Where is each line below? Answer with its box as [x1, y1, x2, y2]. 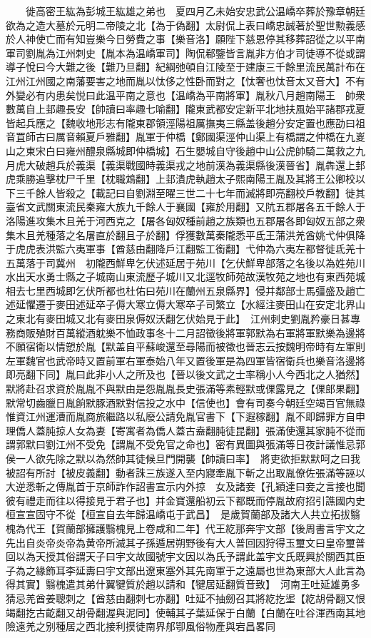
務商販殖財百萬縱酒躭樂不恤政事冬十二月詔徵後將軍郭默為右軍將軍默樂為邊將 [6, 325, 365, 340]
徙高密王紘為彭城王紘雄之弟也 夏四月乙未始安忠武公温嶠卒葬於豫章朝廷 [25, 4, 365, 18]
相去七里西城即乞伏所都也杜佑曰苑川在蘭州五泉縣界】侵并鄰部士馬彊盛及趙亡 [6, 283, 365, 298]
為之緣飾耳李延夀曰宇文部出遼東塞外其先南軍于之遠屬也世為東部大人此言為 [15, 562, 365, 577]
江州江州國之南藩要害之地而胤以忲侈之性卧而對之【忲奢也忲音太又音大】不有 [6, 73, 365, 88]
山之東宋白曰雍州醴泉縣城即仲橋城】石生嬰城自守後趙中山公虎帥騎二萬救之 [6, 143, 355, 158]
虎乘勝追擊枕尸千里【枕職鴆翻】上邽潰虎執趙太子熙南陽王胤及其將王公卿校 [6, 171, 355, 186]
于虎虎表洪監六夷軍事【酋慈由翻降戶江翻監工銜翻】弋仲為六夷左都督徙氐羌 [6, 241, 355, 256]
